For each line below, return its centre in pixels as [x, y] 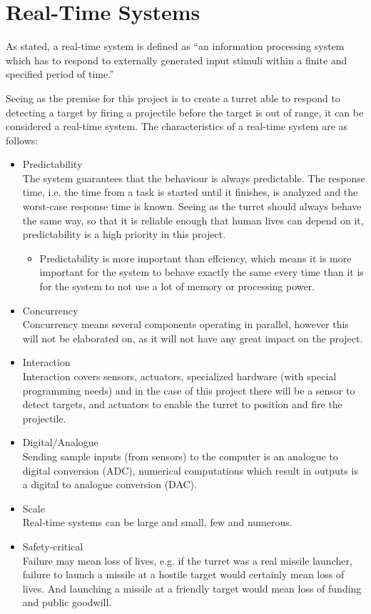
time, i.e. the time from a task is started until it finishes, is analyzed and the [190, 192]
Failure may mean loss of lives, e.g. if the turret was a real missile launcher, [187, 560]
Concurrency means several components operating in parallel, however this [185, 324]
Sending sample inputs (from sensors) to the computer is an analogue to [180, 456]
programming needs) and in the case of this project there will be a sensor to [189, 390]
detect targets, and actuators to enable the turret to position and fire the [182, 404]
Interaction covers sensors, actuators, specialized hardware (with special [179, 376]
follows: [22, 140]
